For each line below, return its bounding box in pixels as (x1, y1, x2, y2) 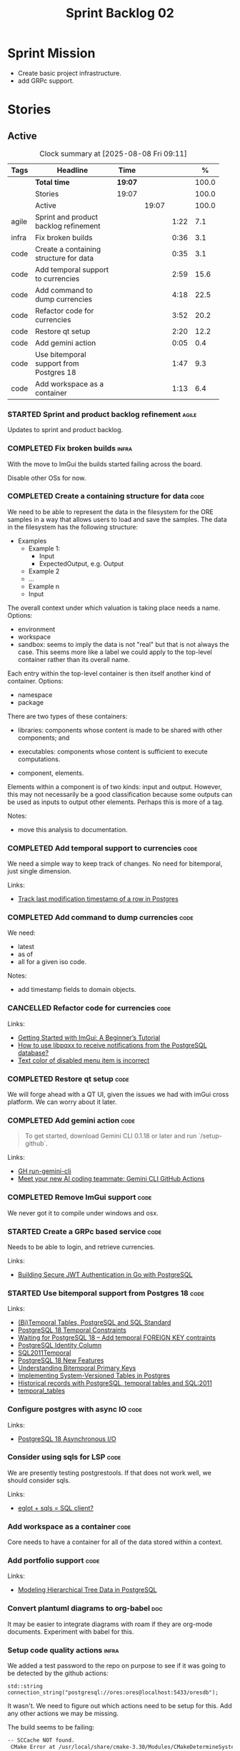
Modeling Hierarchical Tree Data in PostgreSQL (17, 1585, 157, 1594)
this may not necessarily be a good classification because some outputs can (7, 790, 233, 798)
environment (17, 625, 56, 633)
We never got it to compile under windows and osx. (7, 1208, 159, 1217)
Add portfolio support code (7, 1555, 100, 1565)
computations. (17, 755, 61, 763)
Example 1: (28, 544, 61, 553)
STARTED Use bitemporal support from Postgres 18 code (7, 1288, 205, 1298)
